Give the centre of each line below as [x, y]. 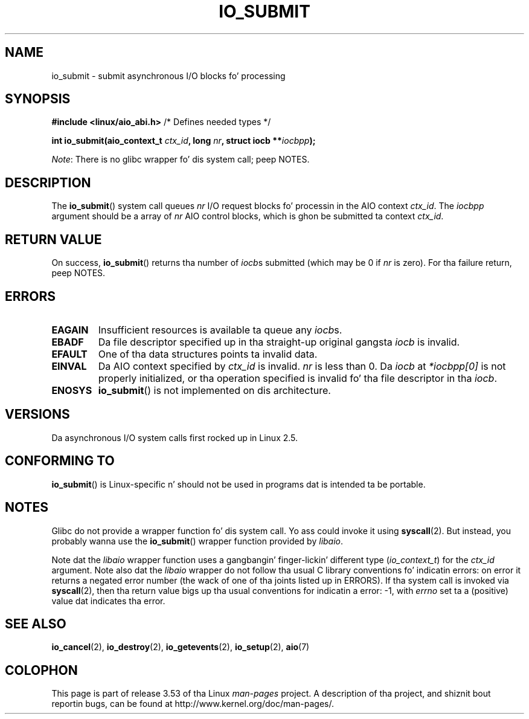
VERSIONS [37, 414]
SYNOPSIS [38, 99]
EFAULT [69, 354]
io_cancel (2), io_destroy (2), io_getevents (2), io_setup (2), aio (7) [181, 647]
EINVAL [69, 366]
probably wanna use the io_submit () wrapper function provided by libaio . [197, 541]
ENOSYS [72, 390]
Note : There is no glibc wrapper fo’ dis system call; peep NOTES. [181, 160]
